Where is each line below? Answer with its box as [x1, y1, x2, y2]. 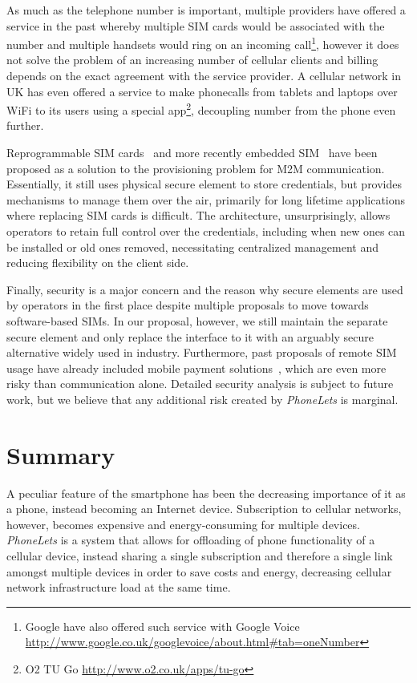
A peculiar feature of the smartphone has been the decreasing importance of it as [6, 484, 406, 501]
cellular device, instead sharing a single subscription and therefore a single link [6, 548, 393, 564]
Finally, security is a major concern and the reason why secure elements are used [6, 281, 403, 297]
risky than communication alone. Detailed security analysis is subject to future [6, 375, 394, 392]
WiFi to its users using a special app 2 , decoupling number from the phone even [6, 99, 396, 118]
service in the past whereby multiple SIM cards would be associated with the [6, 17, 385, 34]
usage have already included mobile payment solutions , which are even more [6, 359, 387, 376]
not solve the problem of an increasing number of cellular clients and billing [6, 51, 379, 68]
